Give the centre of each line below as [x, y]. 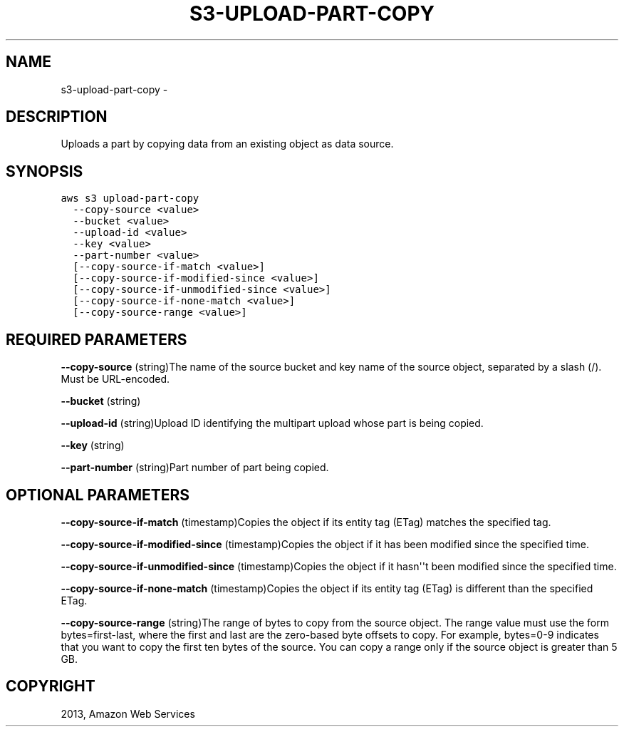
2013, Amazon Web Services [128, 713]
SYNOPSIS [45, 171]
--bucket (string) [101, 401]
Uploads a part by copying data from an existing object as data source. [227, 144]
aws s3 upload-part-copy [130, 199]
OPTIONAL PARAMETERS [98, 495]
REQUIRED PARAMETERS [97, 339]
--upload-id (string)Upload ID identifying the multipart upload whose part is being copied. [272, 423]
